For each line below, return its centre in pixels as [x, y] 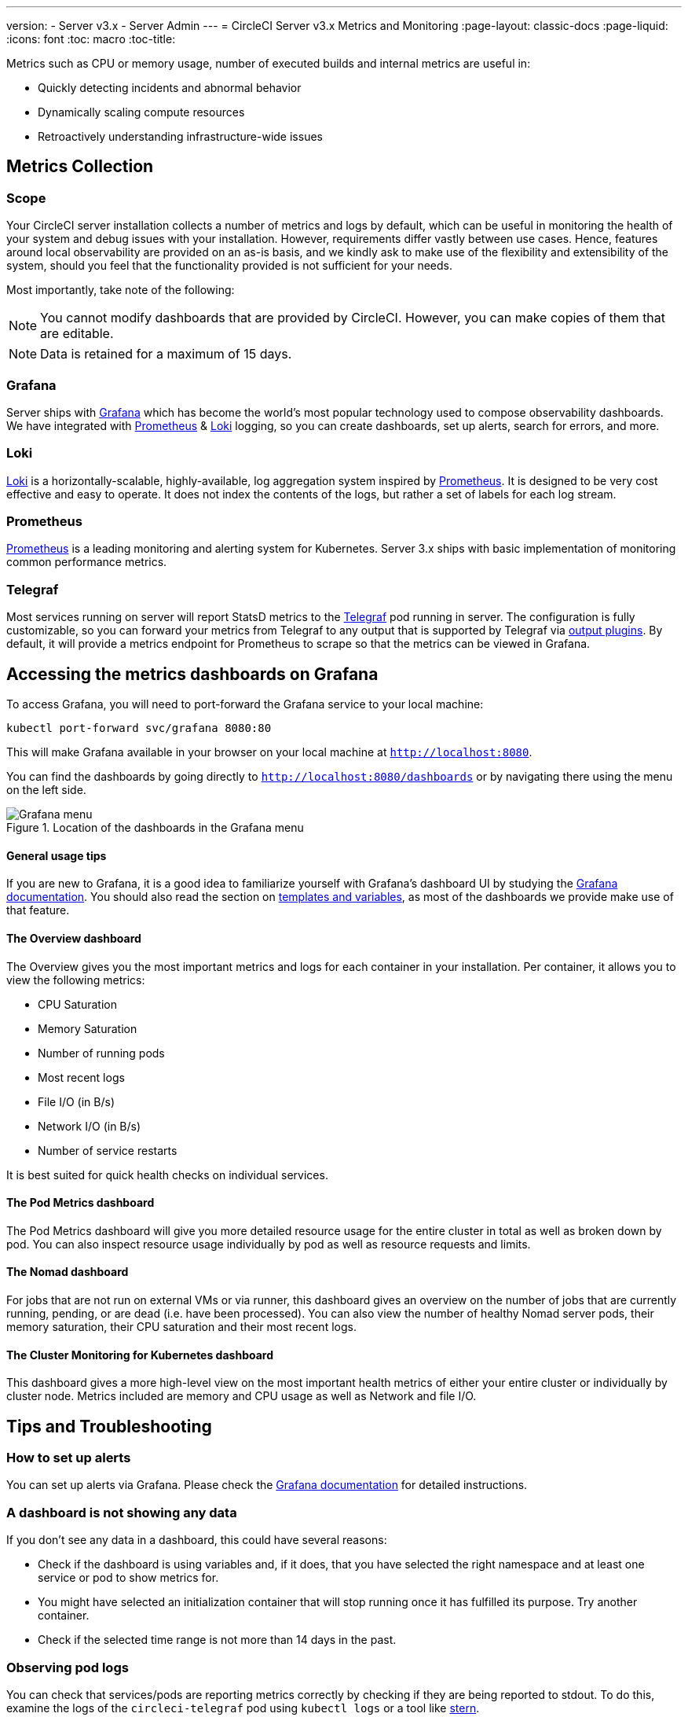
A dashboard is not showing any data [122, 1512]
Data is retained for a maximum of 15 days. [166, 354]
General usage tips [57, 855]
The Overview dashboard [74, 938]
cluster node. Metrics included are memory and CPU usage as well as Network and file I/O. [242, 1396]
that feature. [38, 910]
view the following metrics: [76, 980]
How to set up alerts [69, 1458]
